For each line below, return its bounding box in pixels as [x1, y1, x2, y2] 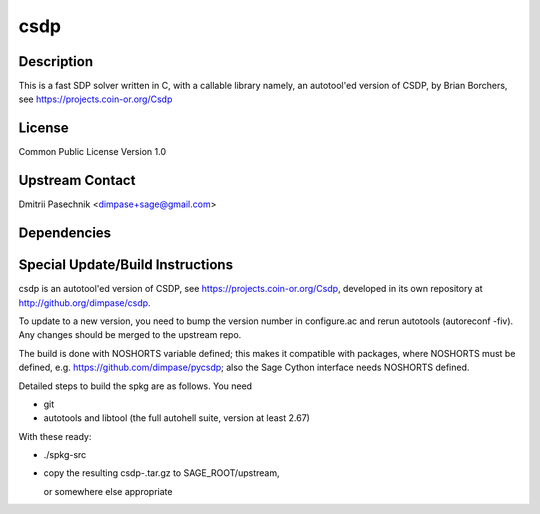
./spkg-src [43, 449, 87, 461]
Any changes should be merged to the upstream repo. [18, 329, 242, 341]
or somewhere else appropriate [43, 485, 173, 497]
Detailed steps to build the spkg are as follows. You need [18, 380, 253, 392]
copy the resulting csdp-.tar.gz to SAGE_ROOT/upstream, [43, 467, 280, 479]
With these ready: [18, 430, 92, 442]
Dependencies [18, 225, 112, 242]
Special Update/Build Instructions [18, 256, 234, 274]
